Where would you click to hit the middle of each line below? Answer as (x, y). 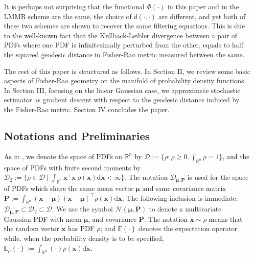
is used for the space (218, 177)
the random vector (32, 228)
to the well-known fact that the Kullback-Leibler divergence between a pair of (121, 35)
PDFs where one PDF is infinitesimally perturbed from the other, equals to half (124, 45)
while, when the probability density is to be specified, (84, 238)
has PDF (81, 228)
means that (226, 219)
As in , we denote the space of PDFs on (63, 156)
